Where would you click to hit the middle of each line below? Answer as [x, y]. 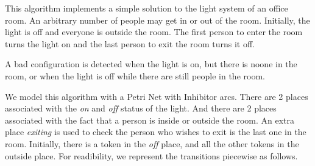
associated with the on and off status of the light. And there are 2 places [141, 108]
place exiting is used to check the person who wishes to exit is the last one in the [156, 132]
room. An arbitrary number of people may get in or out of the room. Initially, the [157, 20]
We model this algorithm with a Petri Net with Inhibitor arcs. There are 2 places [157, 96]
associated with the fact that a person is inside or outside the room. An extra [150, 120]
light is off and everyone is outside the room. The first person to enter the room [154, 32]
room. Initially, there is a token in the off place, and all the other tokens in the [152, 143]
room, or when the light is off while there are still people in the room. [135, 75]
